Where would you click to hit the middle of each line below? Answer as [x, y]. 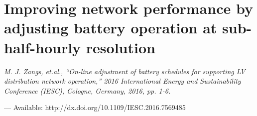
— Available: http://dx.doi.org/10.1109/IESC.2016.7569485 [95, 107]
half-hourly [43, 47]
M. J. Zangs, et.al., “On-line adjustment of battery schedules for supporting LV [125, 71]
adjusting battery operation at [111, 28]
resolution [121, 47]
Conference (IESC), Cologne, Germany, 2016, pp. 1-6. [87, 90]
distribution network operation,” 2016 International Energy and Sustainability [123, 81]
